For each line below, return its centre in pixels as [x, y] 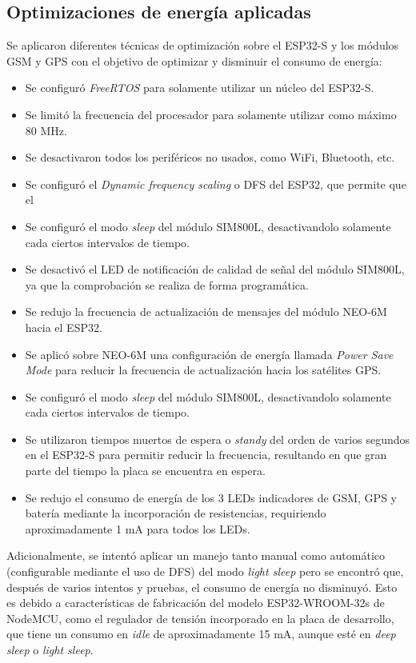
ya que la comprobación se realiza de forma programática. [167, 284]
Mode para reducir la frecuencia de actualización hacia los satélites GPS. [203, 370]
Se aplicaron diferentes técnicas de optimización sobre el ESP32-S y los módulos [203, 45]
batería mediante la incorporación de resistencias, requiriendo [176, 513]
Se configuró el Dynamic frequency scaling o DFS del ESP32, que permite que [216, 184]
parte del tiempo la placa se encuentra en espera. [145, 471]
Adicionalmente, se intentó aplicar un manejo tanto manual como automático [196, 555]
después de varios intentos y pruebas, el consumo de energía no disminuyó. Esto [202, 587]
